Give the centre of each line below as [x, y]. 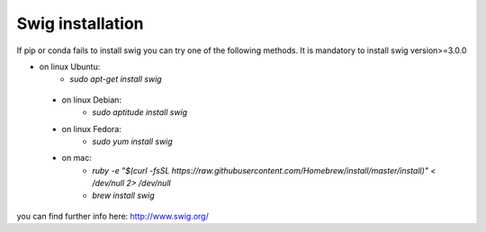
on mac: [76, 158]
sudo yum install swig [132, 141]
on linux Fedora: [91, 129]
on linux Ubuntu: [70, 67]
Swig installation [80, 23]
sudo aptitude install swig [140, 112]
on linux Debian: [91, 100]
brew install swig [123, 196]
